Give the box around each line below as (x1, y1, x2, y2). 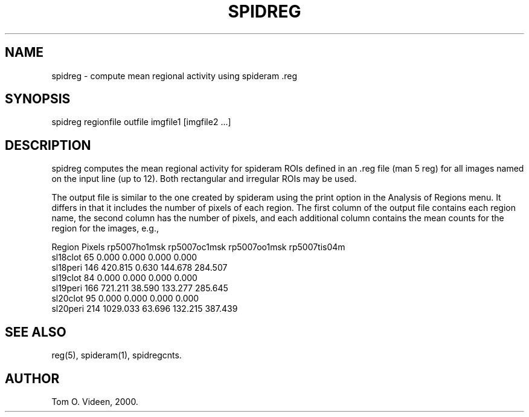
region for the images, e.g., (51, 223, 159, 234)
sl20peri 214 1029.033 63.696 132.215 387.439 (51, 303, 238, 314)
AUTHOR (5, 370, 60, 386)
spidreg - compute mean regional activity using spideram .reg (51, 70, 297, 81)
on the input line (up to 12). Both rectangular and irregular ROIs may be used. (51, 173, 357, 184)
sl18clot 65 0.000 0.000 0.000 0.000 (51, 252, 197, 263)
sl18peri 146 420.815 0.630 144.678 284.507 (51, 262, 228, 273)
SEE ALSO (5, 324, 66, 340)
